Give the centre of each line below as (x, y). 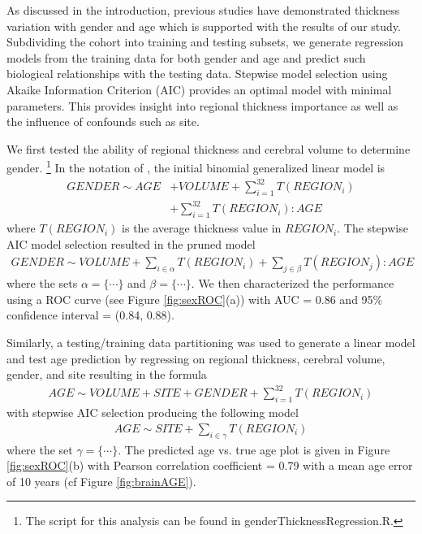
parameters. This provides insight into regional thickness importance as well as (202, 105)
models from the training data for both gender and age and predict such (186, 57)
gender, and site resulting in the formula (107, 374)
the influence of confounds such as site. (103, 122)
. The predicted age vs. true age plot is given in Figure (254, 449)
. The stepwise (372, 228)
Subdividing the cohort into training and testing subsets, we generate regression (205, 42)
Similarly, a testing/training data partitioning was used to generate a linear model (211, 343)
